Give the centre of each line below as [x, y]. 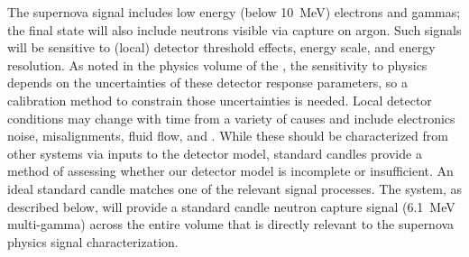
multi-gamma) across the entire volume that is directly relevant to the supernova [231, 224]
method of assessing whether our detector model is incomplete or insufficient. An [230, 171]
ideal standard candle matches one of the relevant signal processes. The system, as [234, 188]
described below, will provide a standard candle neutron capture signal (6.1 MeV [231, 206]
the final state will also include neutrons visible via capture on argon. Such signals [234, 29]
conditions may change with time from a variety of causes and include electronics [231, 118]
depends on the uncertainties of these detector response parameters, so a [208, 83]
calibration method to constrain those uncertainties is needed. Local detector [220, 100]
